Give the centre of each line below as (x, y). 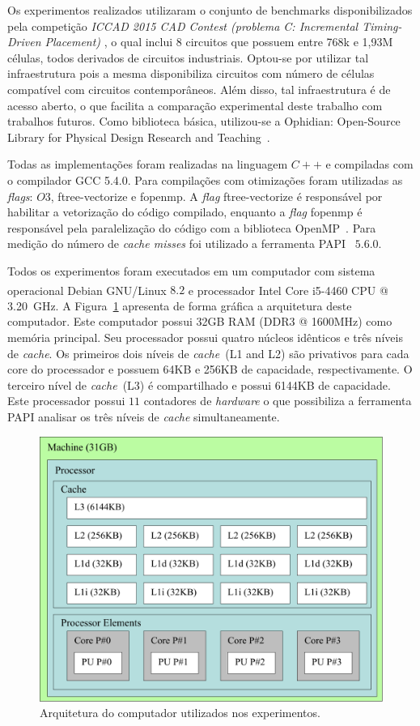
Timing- (382, 26)
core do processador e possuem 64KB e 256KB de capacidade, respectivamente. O (210, 369)
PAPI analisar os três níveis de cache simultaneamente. (144, 416)
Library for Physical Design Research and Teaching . (139, 137)
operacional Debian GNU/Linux (87, 290)
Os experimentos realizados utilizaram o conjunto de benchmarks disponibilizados (210, 10)
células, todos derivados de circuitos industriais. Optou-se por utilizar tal (188, 57)
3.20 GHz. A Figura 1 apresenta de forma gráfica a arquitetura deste (180, 305)
